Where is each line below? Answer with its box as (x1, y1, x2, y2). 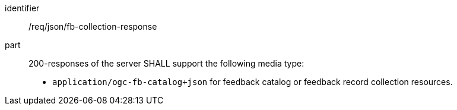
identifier (5, 3, 40, 13)
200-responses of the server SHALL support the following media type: (28, 58, 304, 68)
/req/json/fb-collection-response (28, 21, 157, 32)
